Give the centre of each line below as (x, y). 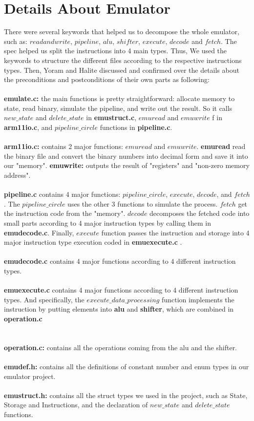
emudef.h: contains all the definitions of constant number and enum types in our (127, 366)
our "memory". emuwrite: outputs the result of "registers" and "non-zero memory (127, 165)
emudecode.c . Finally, (39, 232)
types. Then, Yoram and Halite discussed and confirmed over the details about (122, 70)
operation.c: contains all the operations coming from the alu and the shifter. (121, 347)
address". (17, 175)
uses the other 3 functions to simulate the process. (143, 203)
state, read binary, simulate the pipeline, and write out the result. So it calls (118, 108)
